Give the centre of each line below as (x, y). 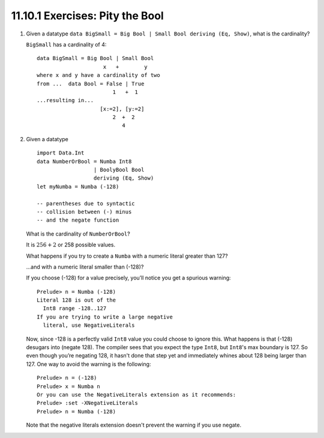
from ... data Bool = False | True (91, 84)
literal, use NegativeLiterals (89, 325)
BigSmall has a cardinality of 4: (66, 44)
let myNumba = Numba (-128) (78, 187)
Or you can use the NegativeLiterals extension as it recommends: (136, 394)
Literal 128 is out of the (76, 300)
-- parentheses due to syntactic (86, 203)
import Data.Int (61, 153)
